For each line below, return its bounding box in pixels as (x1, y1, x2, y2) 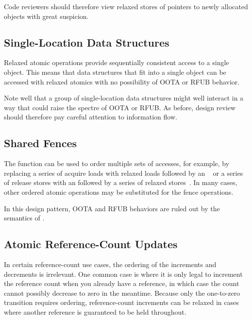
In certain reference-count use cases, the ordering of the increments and (4, 259, 217, 269)
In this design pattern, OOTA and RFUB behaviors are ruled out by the (4, 203, 220, 213)
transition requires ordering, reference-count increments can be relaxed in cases (4, 297, 239, 307)
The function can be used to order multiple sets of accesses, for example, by (4, 158, 230, 168)
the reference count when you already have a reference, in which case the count (4, 278, 239, 288)
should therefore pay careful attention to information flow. (4, 112, 177, 122)
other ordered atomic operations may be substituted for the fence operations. (4, 186, 234, 197)
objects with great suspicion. (4, 11, 89, 21)
